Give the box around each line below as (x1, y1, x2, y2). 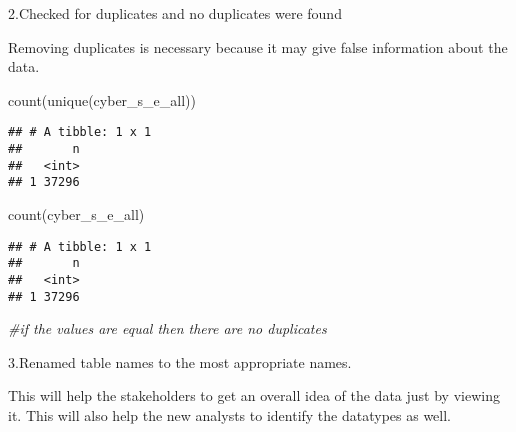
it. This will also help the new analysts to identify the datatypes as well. (8, 405, 452, 425)
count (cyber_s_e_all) (8, 204, 145, 224)
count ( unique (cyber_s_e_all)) (8, 89, 196, 110)
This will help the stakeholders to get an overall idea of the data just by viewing (8, 385, 500, 406)
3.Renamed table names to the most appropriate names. (8, 351, 352, 372)
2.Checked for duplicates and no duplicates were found (8, 3, 342, 23)
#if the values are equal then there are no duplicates (8, 318, 327, 339)
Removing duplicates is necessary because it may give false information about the (8, 36, 508, 57)
